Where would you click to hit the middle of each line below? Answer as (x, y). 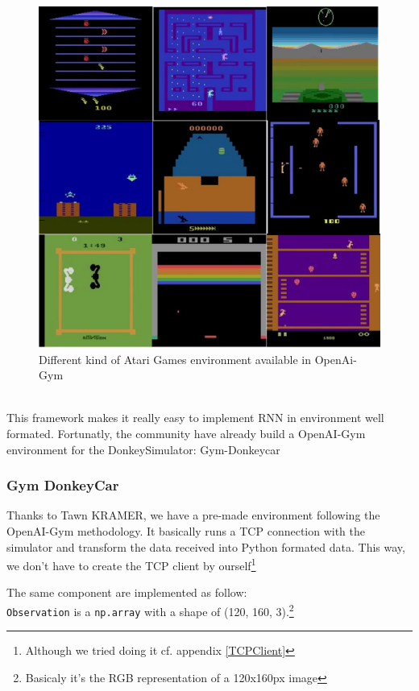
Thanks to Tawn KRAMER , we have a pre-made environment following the (193, 515)
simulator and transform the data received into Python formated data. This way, (206, 546)
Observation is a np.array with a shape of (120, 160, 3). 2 (150, 610)
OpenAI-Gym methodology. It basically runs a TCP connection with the (186, 530)
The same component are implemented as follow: (127, 592)
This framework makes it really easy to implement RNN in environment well (195, 418)
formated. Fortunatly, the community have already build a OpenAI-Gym (186, 433)
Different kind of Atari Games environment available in (175, 359)
